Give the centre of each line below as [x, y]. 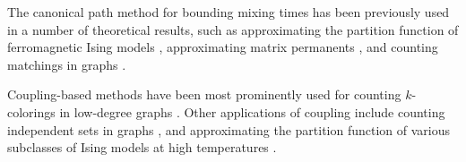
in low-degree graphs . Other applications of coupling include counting [252, 111]
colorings [31, 111]
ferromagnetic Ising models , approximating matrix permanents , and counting [223, 47]
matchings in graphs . [67, 64]
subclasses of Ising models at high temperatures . [142, 147]
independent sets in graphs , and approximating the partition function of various [229, 129]
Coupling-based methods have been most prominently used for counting [204, 94]
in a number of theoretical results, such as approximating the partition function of [233, 29]
